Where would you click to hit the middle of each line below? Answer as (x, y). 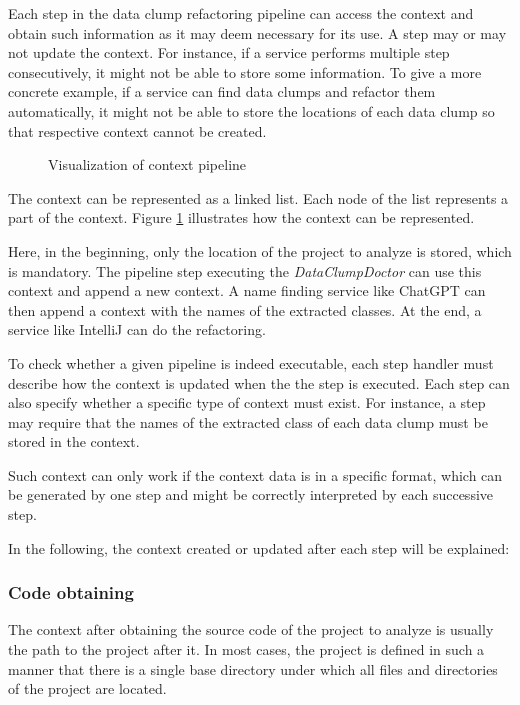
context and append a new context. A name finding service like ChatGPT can (247, 290)
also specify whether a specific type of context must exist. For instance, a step (247, 402)
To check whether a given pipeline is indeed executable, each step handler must (251, 362)
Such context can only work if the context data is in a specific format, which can (255, 474)
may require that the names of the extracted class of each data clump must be (248, 421)
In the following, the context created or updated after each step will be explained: (259, 547)
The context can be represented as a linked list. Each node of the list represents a (258, 197)
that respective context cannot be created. (137, 130)
